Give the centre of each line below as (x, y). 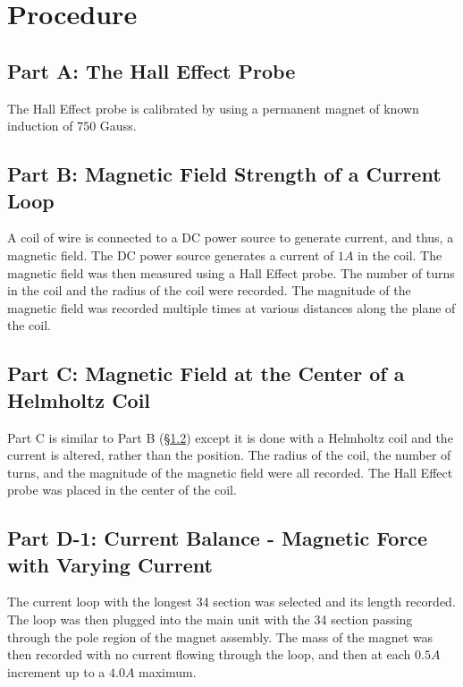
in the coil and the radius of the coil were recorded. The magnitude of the (209, 290)
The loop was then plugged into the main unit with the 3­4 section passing (210, 619)
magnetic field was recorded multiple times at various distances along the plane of (231, 307)
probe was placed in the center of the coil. (122, 490)
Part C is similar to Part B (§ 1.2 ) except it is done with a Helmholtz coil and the (230, 437)
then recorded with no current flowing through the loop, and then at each (209, 654)
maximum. (168, 671)
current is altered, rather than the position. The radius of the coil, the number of (229, 455)
